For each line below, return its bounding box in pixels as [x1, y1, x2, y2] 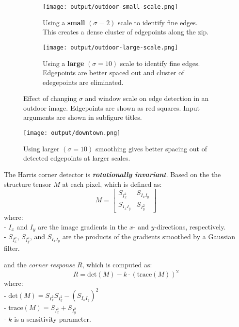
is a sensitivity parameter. [14, 314, 91, 324]
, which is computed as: [82, 259, 152, 269]
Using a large [43, 58, 84, 68]
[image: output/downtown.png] [23, 130, 121, 137]
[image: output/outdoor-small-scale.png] [43, 3, 178, 10]
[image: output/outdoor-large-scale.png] [43, 44, 178, 51]
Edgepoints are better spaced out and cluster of [43, 67, 184, 78]
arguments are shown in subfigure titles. [23, 112, 142, 122]
